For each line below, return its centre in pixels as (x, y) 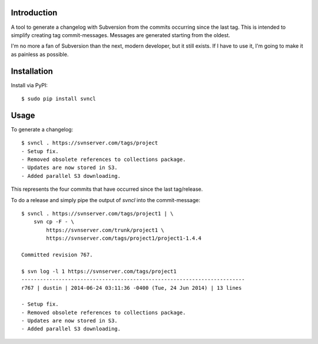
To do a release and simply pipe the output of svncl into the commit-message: (105, 200)
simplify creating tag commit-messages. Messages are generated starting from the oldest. (121, 35)
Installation (32, 71)
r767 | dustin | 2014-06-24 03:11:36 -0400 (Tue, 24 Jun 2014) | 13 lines (132, 288)
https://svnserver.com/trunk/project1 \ (105, 230)
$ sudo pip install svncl (59, 98)
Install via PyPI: (29, 85)
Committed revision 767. (57, 254)
